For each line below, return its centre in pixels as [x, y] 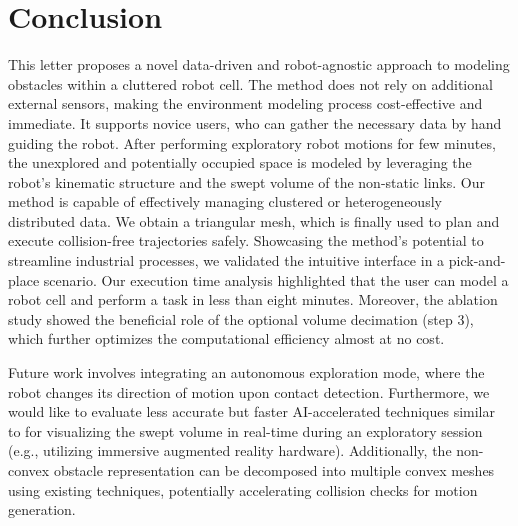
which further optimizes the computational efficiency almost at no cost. [226, 338]
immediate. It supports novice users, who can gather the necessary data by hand [255, 122]
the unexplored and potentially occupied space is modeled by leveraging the [240, 162]
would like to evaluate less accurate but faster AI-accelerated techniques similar [251, 411]
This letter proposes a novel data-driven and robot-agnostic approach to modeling [259, 64]
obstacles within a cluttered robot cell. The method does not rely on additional [250, 83]
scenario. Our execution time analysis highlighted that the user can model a [276, 279]
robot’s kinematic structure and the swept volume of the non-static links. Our [246, 181]
